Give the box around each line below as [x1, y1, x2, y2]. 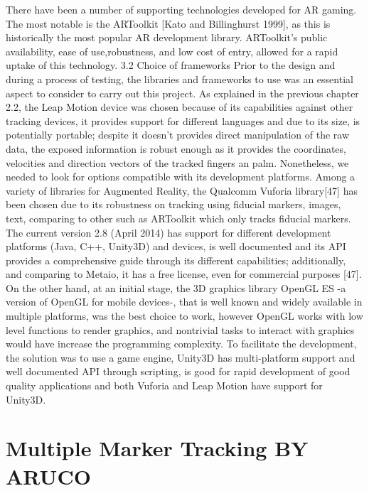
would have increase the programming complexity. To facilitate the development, [6, 336, 357, 351]
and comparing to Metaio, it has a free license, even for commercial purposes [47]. [6, 266, 362, 281]
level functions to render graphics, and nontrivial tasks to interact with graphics [6, 322, 355, 337]
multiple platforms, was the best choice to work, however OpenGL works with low [6, 308, 363, 323]
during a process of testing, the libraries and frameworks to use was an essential [6, 71, 353, 86]
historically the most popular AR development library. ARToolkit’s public [6, 30, 328, 45]
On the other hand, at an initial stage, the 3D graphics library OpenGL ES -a [6, 280, 346, 295]
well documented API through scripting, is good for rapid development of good [6, 364, 351, 379]
